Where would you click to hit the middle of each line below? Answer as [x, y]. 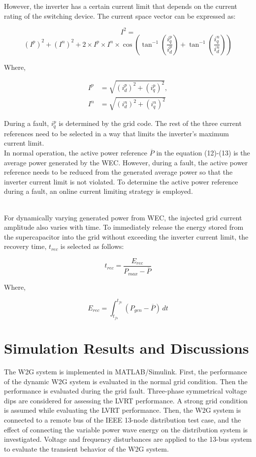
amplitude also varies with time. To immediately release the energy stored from [124, 227]
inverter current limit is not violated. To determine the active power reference [121, 181]
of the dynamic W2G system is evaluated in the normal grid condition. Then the [126, 381]
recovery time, [25, 246]
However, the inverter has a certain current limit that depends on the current [121, 6]
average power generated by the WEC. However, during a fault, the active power [126, 162]
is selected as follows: [92, 246]
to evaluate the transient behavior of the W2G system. [86, 448]
